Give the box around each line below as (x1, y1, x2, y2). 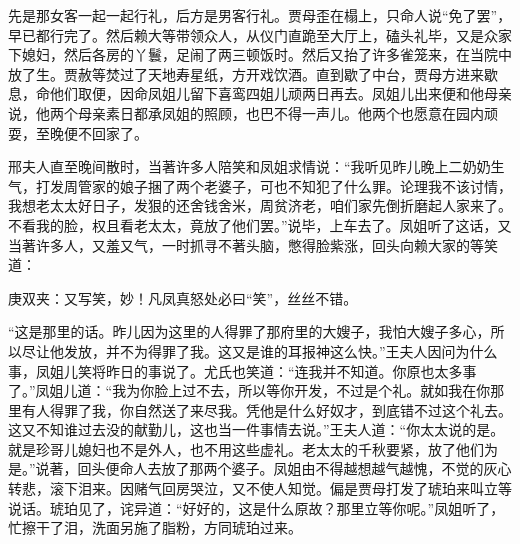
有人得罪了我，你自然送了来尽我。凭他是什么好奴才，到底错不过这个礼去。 (21, 399, 512, 420)
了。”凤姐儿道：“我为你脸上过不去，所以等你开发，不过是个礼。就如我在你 (8, 380, 491, 401)
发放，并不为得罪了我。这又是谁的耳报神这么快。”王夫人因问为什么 (63, 340, 498, 361)
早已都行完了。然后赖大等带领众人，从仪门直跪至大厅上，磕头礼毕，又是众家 (8, 24, 512, 45)
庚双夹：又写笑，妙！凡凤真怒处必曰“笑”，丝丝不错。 (8, 287, 358, 308)
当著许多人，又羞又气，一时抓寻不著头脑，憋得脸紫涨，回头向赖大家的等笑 (8, 234, 498, 255)
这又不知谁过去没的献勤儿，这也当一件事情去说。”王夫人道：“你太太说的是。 (8, 419, 505, 440)
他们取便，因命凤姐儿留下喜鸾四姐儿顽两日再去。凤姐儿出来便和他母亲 (49, 83, 512, 104)
